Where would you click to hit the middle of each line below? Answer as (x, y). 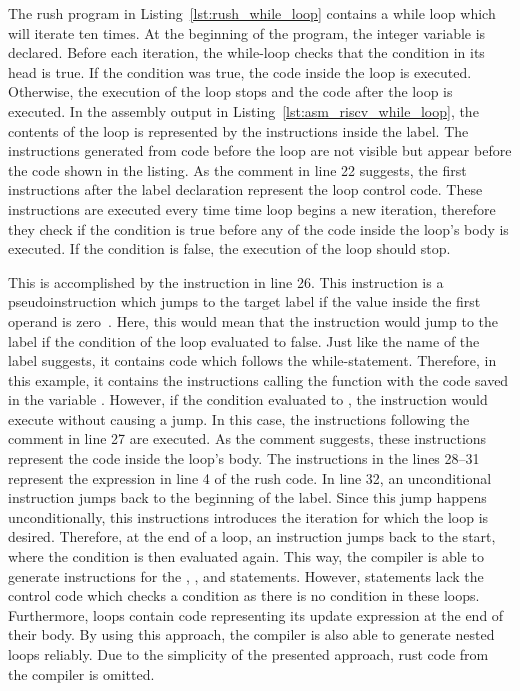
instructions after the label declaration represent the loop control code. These (245, 189)
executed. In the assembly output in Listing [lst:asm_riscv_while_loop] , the (243, 110)
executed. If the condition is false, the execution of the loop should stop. (229, 248)
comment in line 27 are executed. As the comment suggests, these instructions (247, 438)
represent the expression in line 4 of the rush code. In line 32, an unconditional (250, 477)
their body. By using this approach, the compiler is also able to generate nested (251, 634)
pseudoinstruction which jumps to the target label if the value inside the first (244, 301)
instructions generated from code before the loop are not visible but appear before (260, 150)
